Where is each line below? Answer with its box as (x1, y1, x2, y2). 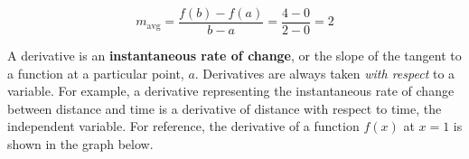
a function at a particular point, (7, 63, 184, 82)
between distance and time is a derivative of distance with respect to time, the (7, 98, 442, 117)
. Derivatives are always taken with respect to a (194, 63, 455, 82)
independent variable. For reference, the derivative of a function (7, 117, 360, 136)
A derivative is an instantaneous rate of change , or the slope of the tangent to (7, 46, 462, 65)
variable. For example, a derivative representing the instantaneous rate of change (7, 81, 455, 100)
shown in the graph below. (7, 135, 154, 154)
